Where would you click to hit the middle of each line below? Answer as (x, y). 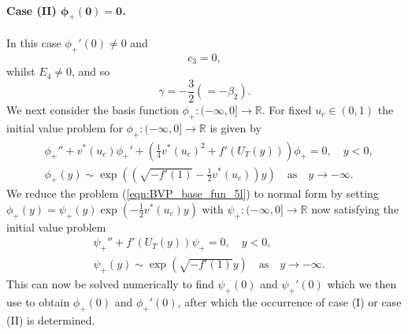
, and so (91, 71)
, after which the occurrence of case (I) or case (289, 301)
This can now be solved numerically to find (110, 284)
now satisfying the (355, 208)
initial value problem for (65, 127)
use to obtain (38, 301)
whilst (21, 71)
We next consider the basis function (93, 109)
